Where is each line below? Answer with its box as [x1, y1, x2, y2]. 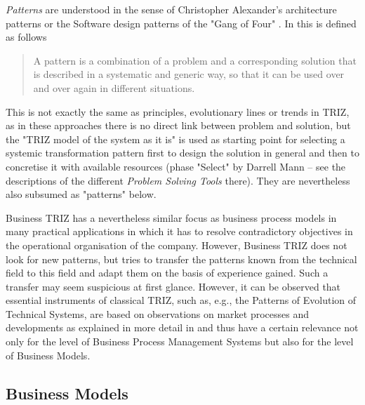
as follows [6, 29, 47, 44]
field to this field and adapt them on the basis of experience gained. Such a [6, 265, 328, 280]
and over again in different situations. [33, 80, 195, 95]
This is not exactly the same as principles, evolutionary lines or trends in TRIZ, [6, 104, 350, 119]
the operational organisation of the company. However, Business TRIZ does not [6, 237, 347, 252]
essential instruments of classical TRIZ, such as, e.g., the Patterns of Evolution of [6, 293, 357, 307]
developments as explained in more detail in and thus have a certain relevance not [6, 320, 359, 335]
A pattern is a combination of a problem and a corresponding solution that [33, 53, 357, 67]
